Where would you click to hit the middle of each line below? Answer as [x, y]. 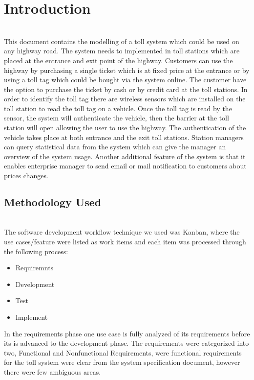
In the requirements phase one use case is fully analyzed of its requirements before [127, 333]
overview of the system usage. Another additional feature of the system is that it [125, 156]
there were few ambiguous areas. [53, 371]
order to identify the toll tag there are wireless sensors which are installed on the [125, 99]
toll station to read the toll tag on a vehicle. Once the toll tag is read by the [118, 108]
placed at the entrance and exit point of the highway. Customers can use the [118, 60]
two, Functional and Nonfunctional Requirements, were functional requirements [123, 352]
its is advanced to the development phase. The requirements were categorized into [127, 343]
